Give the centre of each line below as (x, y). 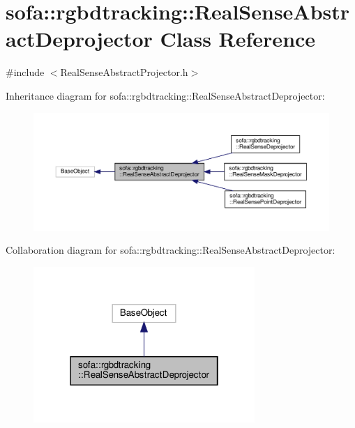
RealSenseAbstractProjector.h (124, 72)
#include (25, 72)
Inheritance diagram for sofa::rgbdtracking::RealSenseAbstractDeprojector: (165, 95)
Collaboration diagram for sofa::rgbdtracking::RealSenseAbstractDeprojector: (171, 250)
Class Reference (238, 39)
